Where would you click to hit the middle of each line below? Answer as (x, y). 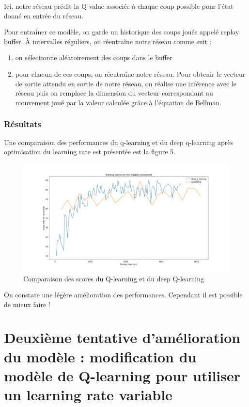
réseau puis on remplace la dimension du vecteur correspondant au (114, 93)
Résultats (23, 124)
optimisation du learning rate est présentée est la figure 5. (90, 152)
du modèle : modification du (100, 356)
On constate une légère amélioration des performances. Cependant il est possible (123, 295)
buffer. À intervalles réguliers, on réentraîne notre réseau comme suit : (108, 41)
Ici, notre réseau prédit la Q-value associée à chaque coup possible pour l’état (119, 6)
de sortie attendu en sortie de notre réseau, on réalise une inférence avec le (126, 83)
